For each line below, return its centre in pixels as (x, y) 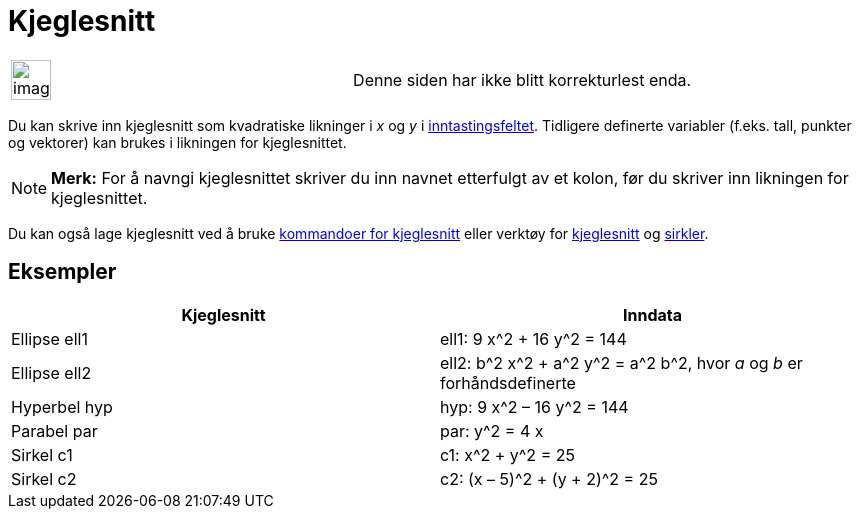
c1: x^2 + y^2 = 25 (507, 454)
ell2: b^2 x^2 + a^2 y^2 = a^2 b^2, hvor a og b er (621, 362)
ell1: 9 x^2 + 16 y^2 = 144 (533, 338)
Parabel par (54, 430)
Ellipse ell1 (49, 338)
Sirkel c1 (42, 454)
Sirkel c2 (44, 478)
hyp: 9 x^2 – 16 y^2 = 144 (534, 406)
